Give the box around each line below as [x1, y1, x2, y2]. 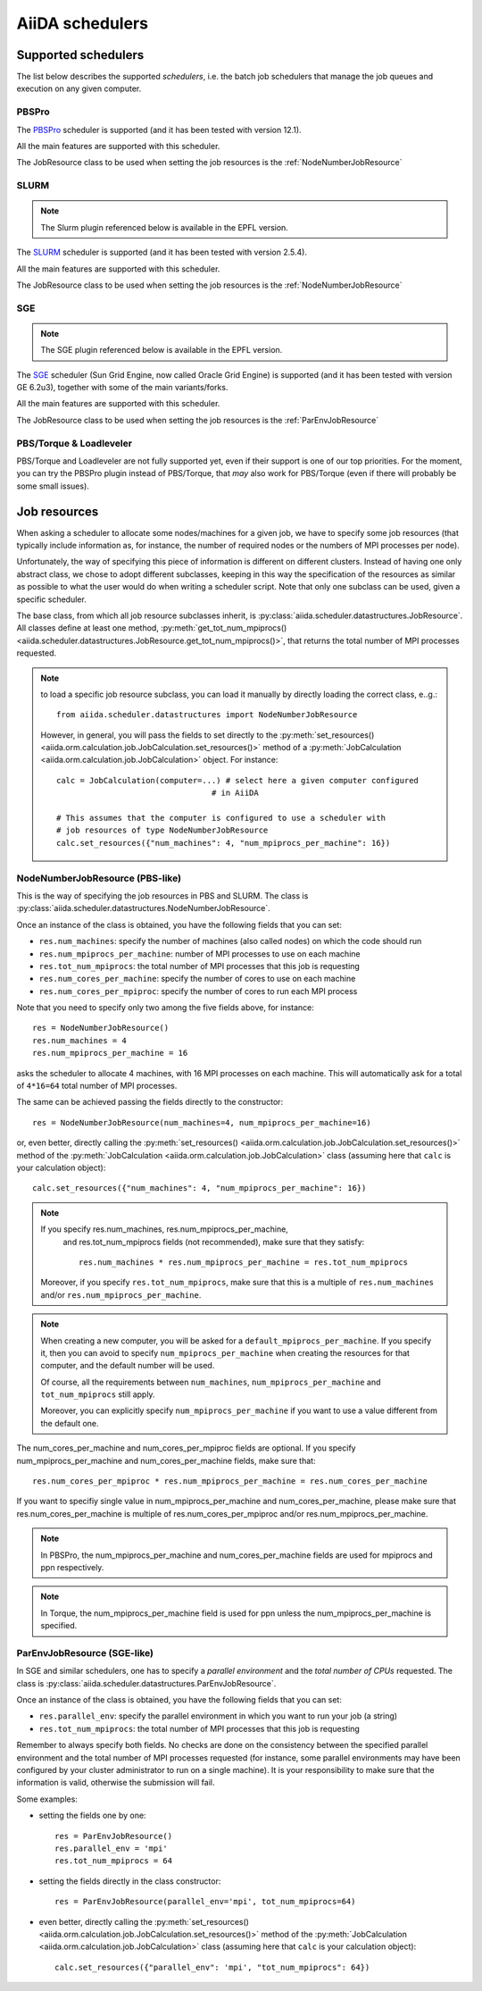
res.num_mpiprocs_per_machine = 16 [32, 1048, 188, 1058]
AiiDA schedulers [16, 13, 149, 33]
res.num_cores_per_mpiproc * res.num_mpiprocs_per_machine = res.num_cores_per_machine [32, 1477, 428, 1486]
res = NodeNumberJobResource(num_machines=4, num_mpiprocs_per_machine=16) [32, 1117, 371, 1127]
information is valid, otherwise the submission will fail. [16, 1778, 215, 1788]
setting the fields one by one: [38, 1810, 146, 1821]
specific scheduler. [16, 594, 87, 605]
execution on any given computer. [16, 83, 142, 94]
